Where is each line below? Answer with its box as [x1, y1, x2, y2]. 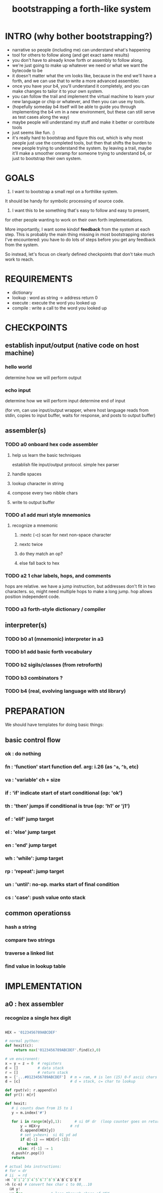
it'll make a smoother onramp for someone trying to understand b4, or [12, 150, 152, 156]
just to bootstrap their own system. [12, 155, 82, 161]
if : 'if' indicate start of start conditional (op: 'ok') [5, 790, 123, 796]
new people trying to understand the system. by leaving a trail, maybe [12, 145, 152, 151]
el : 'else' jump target [5, 829, 56, 835]
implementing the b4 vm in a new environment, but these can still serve [12, 108, 155, 115]
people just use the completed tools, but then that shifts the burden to [12, 140, 152, 145]
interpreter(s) [5, 621, 47, 629]
